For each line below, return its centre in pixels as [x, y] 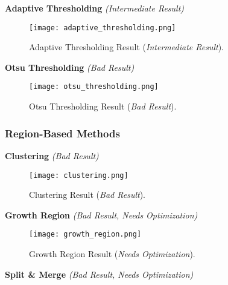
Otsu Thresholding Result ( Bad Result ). [103, 106]
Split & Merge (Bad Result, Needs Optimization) [99, 274]
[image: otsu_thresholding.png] [94, 87]
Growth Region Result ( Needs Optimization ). [112, 254]
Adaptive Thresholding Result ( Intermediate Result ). [126, 47]
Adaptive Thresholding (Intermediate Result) [95, 8]
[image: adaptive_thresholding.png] [103, 28]
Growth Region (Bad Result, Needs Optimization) [101, 215]
